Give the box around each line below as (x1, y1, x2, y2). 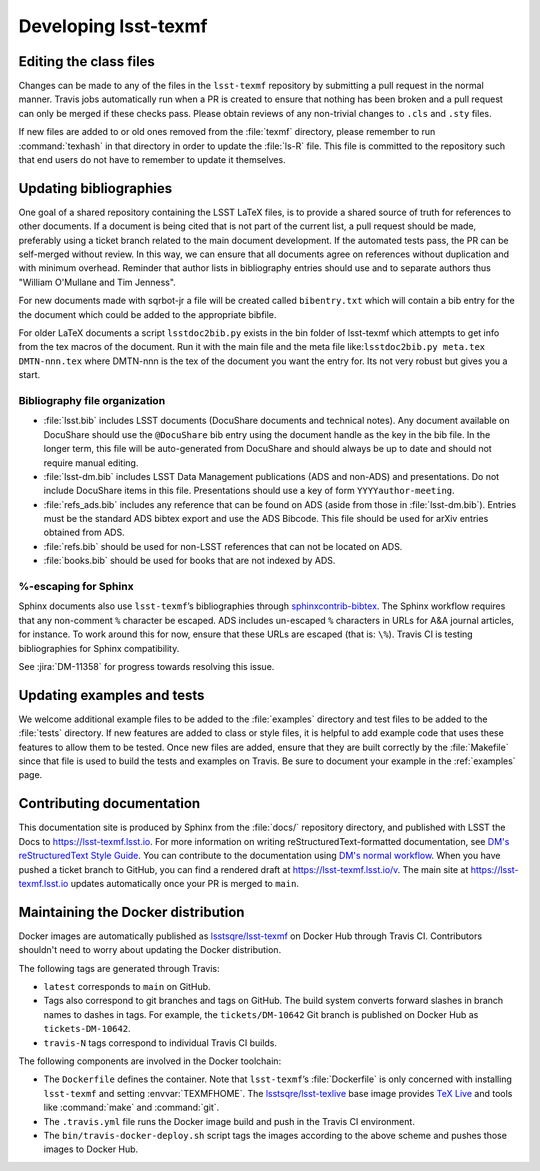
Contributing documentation (18, 795, 201, 812)
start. (18, 369, 41, 381)
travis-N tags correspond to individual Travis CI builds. (43, 1036, 278, 1049)
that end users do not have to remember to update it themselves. (18, 154, 286, 166)
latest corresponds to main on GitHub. (43, 980, 211, 992)
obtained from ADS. (43, 526, 125, 539)
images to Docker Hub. (43, 1143, 139, 1155)
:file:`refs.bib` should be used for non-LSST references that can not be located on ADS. (43, 540, 403, 552)
